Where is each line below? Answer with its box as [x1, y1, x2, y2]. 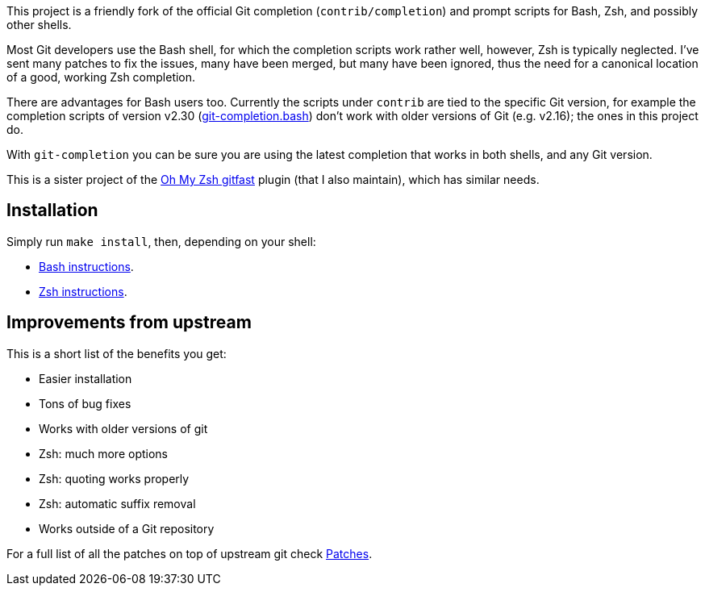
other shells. [6, 18, 72, 31]
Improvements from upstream [6, 312, 252, 333]
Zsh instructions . [39, 284, 127, 298]
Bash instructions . [39, 259, 134, 273]
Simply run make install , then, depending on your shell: [6, 234, 316, 248]
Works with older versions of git [39, 421, 208, 436]
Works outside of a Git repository [39, 521, 215, 536]
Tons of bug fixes [39, 396, 131, 411]
